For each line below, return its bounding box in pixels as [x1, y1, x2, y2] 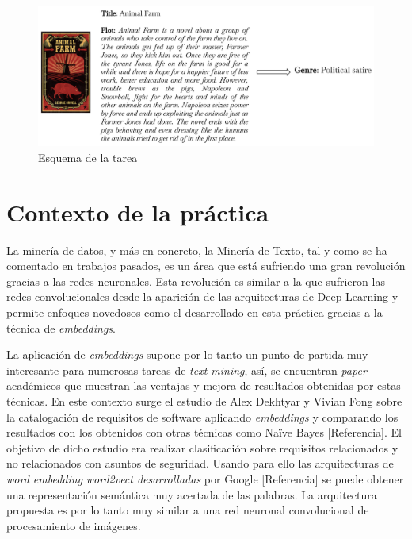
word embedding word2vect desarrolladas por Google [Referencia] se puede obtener [6, 471, 404, 487]
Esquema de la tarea [38, 148, 138, 165]
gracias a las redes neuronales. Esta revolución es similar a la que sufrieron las [6, 272, 385, 289]
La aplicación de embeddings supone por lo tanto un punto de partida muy [6, 346, 368, 363]
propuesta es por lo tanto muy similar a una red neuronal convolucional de [6, 502, 369, 518]
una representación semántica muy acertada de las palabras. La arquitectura [6, 486, 377, 502]
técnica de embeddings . [6, 319, 116, 336]
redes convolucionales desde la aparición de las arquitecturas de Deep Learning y [6, 288, 399, 305]
